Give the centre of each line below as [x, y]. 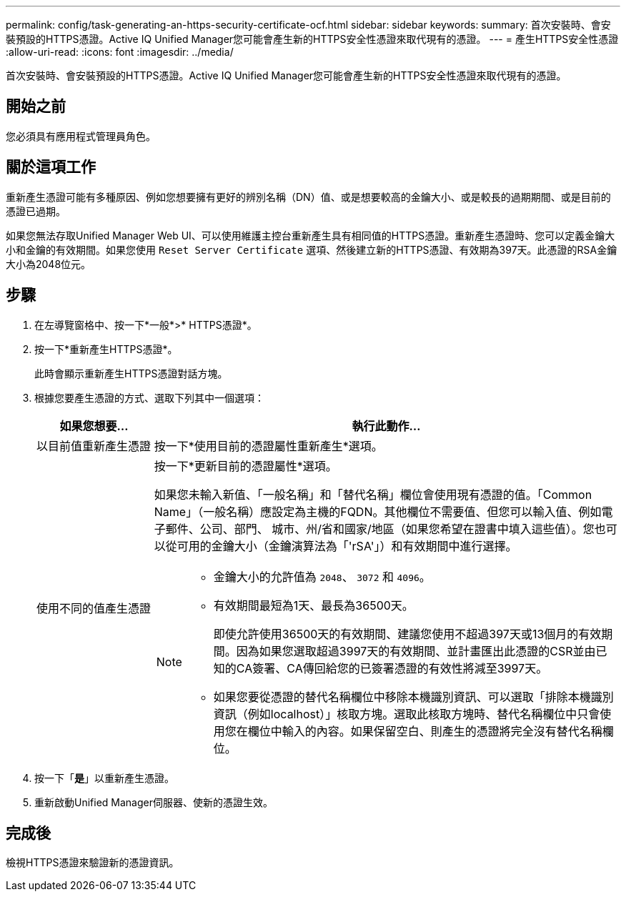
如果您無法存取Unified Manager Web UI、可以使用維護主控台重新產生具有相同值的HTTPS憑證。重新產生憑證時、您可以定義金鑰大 [310, 235]
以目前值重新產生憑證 [94, 446]
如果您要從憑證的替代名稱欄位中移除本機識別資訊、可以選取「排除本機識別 [413, 697]
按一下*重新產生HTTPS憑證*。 [106, 349]
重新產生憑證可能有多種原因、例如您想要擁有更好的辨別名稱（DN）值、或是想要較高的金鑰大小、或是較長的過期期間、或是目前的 [308, 197]
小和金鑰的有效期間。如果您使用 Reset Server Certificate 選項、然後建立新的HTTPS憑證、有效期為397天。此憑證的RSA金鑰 [312, 249]
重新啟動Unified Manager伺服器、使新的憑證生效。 [154, 802]
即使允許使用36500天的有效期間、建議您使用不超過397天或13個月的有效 [407, 634]
